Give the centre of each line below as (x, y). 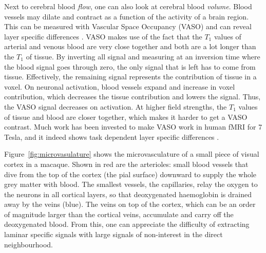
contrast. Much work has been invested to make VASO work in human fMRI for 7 (133, 127)
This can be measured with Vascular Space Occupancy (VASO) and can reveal (128, 26)
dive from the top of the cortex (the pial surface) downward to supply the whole (130, 174)
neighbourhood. (28, 244)
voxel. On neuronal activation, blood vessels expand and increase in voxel (120, 86)
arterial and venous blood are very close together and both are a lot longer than (130, 46)
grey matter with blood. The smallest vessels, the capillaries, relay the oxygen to (131, 184)
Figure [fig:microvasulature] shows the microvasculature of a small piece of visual (132, 154)
